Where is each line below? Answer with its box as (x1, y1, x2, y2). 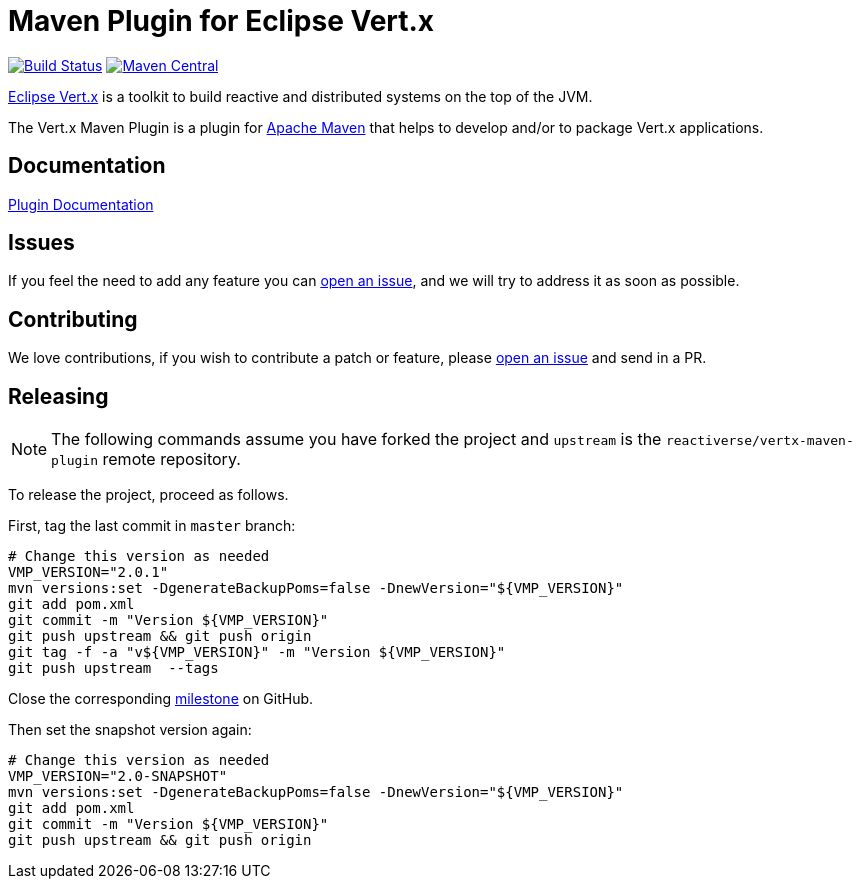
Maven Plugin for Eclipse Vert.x (8, 4, 435, 38)
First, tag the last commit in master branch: (8, 517, 296, 535)
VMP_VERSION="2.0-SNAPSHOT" (8, 768, 228, 785)
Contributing (8, 306, 138, 332)
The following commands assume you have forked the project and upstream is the (51, 429, 662, 450)
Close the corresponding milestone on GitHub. (8, 690, 314, 708)
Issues (8, 230, 75, 256)
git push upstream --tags (8, 660, 219, 677)
